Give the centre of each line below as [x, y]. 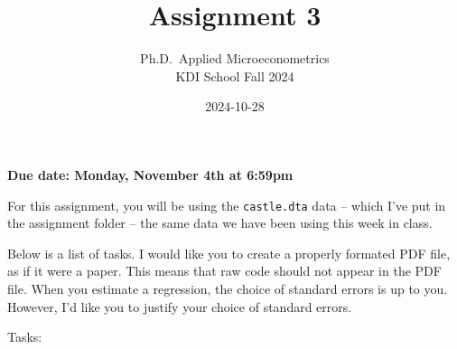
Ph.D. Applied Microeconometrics [235, 58]
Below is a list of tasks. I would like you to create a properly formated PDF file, [229, 253]
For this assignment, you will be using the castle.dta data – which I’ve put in [227, 205]
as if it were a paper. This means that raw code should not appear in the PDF [224, 271]
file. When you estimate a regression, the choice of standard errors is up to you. [228, 288]
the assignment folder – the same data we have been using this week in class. [220, 223]
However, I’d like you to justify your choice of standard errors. [180, 306]
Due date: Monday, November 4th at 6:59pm [150, 174]
